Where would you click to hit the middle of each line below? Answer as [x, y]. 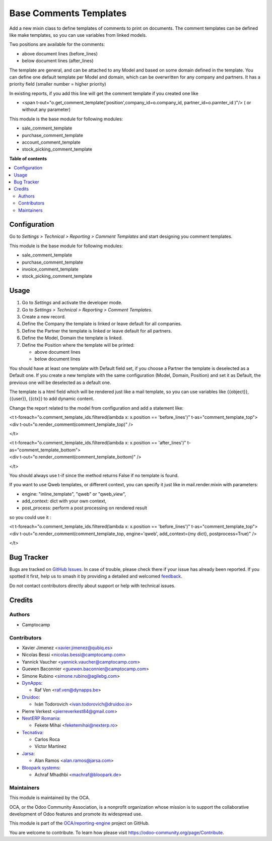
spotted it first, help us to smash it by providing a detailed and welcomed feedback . [96, 576]
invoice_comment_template [50, 269]
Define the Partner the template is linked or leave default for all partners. [97, 331]
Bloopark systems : [41, 767]
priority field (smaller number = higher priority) [58, 84]
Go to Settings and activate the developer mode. [72, 303]
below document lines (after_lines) [58, 61]
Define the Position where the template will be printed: [78, 345]
